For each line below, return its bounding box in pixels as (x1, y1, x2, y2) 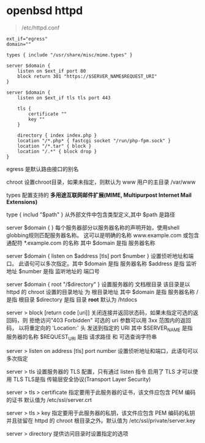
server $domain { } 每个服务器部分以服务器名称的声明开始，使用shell (6, 224, 180, 231)
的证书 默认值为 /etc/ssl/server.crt (6, 396, 92, 403)
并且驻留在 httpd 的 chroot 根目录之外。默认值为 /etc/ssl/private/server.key (6, 417, 196, 424)
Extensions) (6, 198, 38, 205)
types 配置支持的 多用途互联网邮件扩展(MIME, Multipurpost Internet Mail (6, 191, 192, 199)
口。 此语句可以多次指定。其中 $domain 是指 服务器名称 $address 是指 (6, 260, 185, 267)
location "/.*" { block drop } (17, 148, 97, 154)
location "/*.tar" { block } (17, 143, 92, 149)
